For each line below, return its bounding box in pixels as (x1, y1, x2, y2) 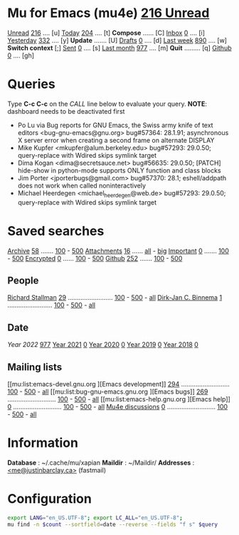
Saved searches (7, 222, 105, 239)
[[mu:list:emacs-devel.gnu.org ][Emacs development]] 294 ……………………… (7, 380, 230, 389)
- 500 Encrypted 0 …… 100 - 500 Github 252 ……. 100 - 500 (7, 254, 183, 262)
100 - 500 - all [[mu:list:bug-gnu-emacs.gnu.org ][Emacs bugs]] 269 (7, 387, 208, 396)
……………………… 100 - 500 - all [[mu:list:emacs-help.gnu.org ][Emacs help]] (7, 395, 231, 404)
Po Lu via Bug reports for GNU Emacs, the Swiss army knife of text (17, 121, 213, 129)
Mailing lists (7, 361, 63, 373)
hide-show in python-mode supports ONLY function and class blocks (17, 166, 222, 175)
